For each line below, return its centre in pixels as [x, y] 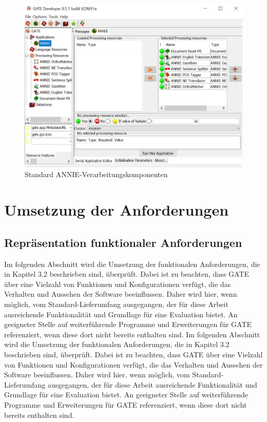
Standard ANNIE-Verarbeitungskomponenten [96, 174]
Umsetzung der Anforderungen [117, 210]
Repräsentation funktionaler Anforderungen [123, 242]
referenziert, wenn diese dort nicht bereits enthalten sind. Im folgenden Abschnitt [132, 334]
